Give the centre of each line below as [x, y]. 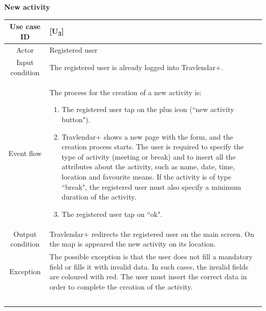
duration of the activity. [99, 197]
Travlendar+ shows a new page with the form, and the [147, 136]
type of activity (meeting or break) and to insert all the [149, 156]
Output [25, 234]
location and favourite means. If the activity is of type [147, 176]
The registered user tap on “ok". [112, 214]
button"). [76, 119]
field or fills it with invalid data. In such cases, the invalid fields [149, 266]
